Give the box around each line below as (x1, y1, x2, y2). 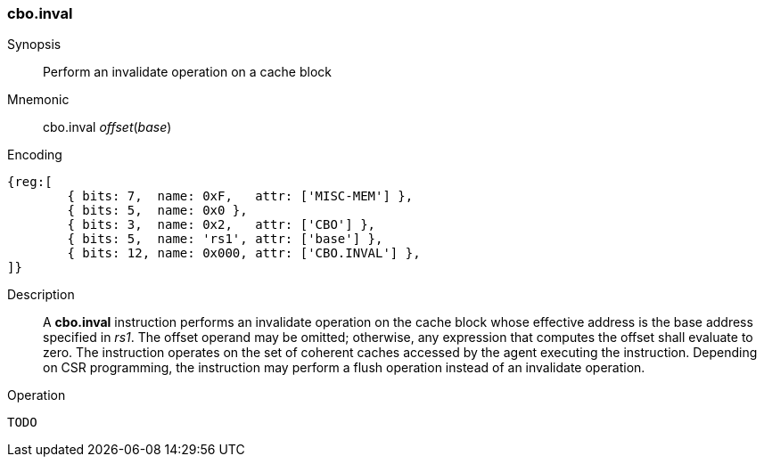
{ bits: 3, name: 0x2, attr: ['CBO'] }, (67, 217, 376, 232)
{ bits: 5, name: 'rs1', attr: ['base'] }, (67, 232, 383, 247)
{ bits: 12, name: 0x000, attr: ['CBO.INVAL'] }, (67, 246, 421, 261)
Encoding (7, 147, 62, 163)
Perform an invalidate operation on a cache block (43, 64, 332, 80)
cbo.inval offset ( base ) (43, 119, 172, 135)
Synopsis (7, 37, 62, 53)
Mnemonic (7, 92, 70, 108)
